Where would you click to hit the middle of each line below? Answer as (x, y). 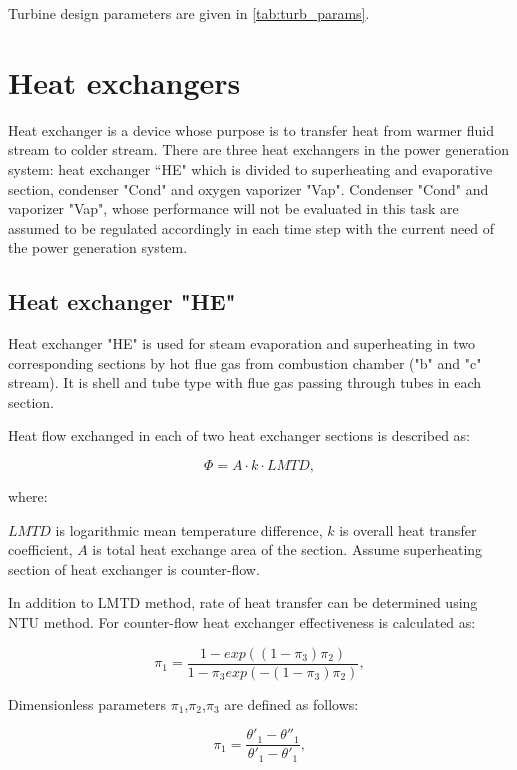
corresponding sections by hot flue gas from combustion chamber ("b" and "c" (245, 362)
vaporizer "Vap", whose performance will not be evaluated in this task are (233, 208)
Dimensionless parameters (87, 703)
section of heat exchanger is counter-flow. (134, 568)
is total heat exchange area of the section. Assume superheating (287, 549)
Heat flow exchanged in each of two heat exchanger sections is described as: (239, 435)
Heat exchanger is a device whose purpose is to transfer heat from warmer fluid (251, 129)
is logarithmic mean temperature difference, (189, 529)
